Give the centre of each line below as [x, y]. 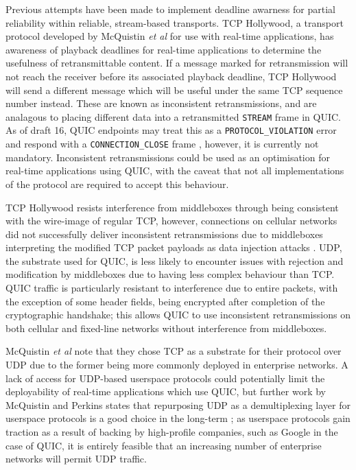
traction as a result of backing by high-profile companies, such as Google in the [172, 432]
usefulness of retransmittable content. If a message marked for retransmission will [177, 63]
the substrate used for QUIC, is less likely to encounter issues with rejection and [175, 260]
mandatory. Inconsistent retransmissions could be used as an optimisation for [168, 157]
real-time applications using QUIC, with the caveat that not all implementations [175, 171]
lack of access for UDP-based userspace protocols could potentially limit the [165, 378]
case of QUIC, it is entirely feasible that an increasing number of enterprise [164, 445]
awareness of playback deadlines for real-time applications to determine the [164, 49]
